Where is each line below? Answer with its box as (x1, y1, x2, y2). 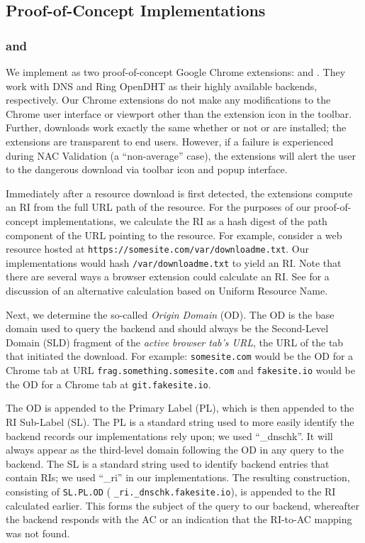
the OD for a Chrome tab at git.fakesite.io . (6, 376, 211, 391)
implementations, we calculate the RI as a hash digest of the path (42, 213, 327, 228)
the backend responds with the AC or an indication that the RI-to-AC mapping (6, 512, 352, 527)
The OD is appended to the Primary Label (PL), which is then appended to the (6, 400, 354, 415)
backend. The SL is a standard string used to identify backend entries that (6, 456, 330, 471)
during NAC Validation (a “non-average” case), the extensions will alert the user (6, 148, 356, 163)
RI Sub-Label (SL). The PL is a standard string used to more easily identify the (6, 414, 354, 429)
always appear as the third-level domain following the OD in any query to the (6, 442, 344, 457)
